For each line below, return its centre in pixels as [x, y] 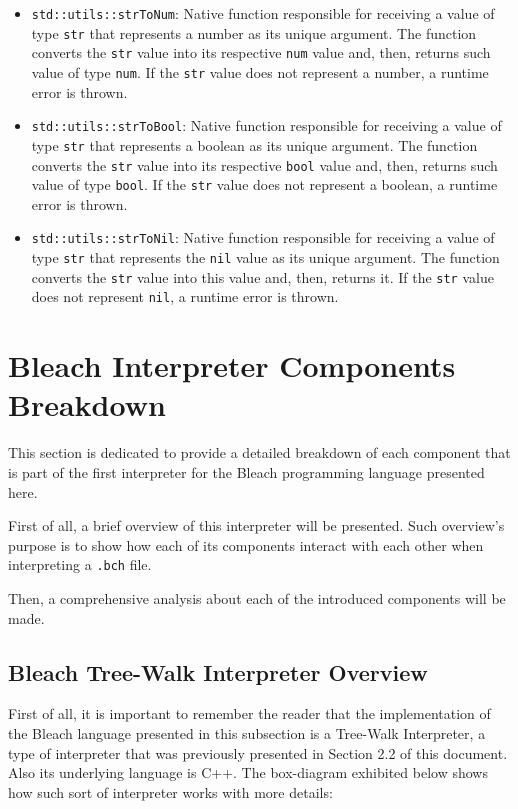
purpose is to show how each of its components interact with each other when [246, 544]
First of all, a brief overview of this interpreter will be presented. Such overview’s [256, 525]
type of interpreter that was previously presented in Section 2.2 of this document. [258, 752]
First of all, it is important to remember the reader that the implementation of [249, 713]
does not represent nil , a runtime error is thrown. [185, 296]
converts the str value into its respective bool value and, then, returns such [264, 164]
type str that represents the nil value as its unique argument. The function [265, 257]
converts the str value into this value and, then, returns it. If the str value [262, 276]
